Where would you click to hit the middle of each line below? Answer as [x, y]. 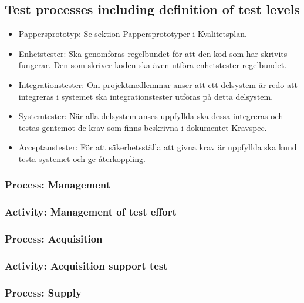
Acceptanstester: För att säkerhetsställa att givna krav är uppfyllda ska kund [158, 147]
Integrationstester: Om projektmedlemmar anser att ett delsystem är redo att [158, 84]
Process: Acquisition [54, 239]
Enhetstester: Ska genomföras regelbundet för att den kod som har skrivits [153, 53]
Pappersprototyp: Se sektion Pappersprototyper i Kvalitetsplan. [133, 34]
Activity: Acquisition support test [86, 265]
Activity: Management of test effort [91, 212]
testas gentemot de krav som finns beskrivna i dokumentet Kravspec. [143, 127]
